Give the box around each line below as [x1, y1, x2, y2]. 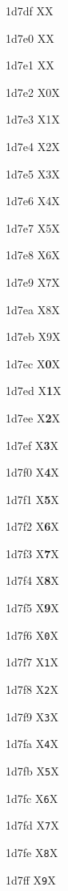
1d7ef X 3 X [6, 436, 59, 453]
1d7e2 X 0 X [6, 83, 60, 100]
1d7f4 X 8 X [6, 572, 59, 589]
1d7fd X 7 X [6, 817, 59, 834]
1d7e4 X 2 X [6, 137, 60, 154]
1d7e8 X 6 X [6, 246, 60, 263]
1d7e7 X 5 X [6, 219, 60, 236]
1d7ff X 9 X [6, 871, 56, 888]
